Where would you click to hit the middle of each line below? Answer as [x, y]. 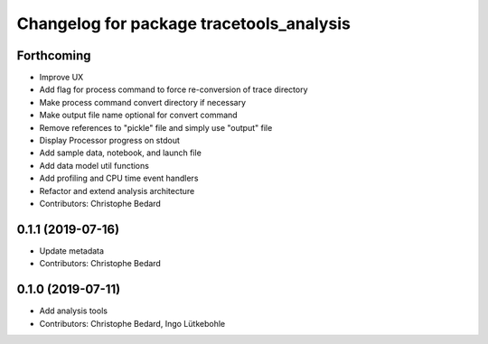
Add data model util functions [94, 165]
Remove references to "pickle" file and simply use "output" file [156, 127]
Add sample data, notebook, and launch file [121, 153]
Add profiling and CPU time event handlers [119, 178]
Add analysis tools [74, 311]
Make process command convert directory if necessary [143, 102]
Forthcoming [54, 56]
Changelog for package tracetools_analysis [184, 23]
